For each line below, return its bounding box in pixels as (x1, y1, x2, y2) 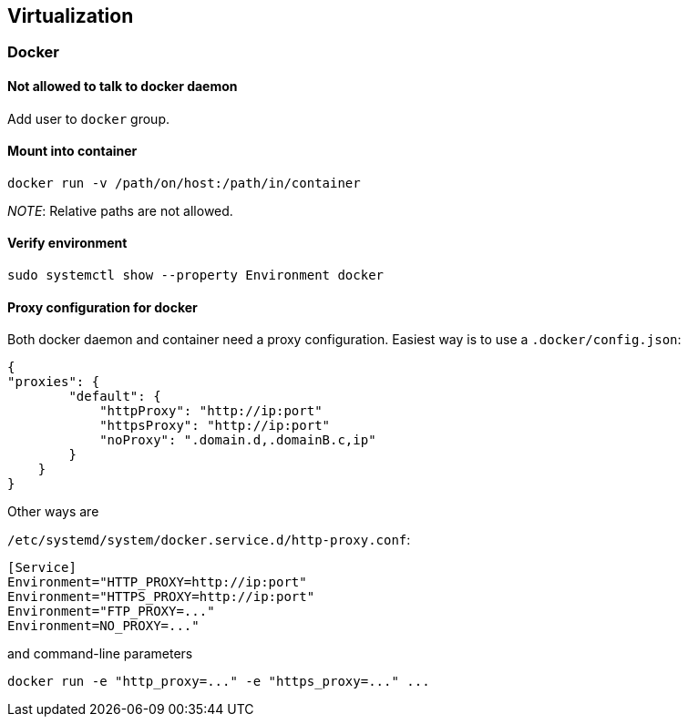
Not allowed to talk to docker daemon (7, 78, 238, 95)
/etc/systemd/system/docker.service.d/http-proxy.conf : (7, 532, 411, 548)
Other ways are (7, 504, 99, 520)
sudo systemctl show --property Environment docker (7, 268, 385, 283)
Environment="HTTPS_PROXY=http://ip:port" (7, 589, 315, 605)
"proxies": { (7, 374, 100, 390)
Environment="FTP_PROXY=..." (7, 604, 215, 619)
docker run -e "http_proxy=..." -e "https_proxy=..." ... (7, 674, 430, 689)
